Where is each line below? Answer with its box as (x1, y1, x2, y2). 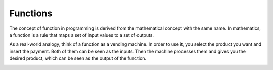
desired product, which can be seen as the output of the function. (9, 55, 147, 61)
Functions (9, 8, 53, 19)
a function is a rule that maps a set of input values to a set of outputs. (9, 32, 154, 38)
